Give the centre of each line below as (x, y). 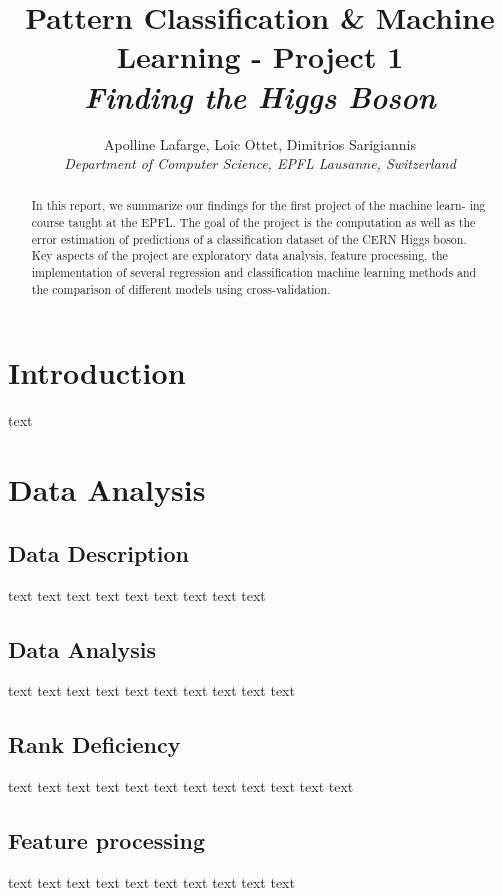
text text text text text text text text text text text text (181, 786)
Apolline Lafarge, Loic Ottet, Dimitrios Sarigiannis (259, 143)
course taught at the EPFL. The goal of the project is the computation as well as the (253, 222)
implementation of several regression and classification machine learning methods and (254, 272)
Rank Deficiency (94, 744)
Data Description (98, 552)
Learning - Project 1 (260, 56)
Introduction (97, 372)
